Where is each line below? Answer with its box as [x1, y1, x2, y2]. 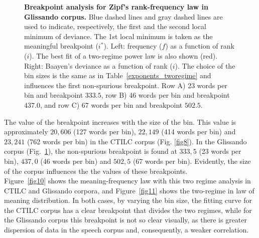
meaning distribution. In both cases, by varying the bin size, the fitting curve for [4, 195, 252, 205]
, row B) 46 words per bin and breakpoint [101, 90, 230, 100]
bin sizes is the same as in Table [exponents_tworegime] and [24, 70, 211, 81]
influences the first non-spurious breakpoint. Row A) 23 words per [24, 80, 227, 90]
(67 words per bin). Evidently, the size [133, 155, 251, 166]
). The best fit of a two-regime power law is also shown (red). [29, 50, 218, 61]
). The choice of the [175, 60, 235, 71]
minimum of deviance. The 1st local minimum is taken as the [24, 31, 213, 41]
